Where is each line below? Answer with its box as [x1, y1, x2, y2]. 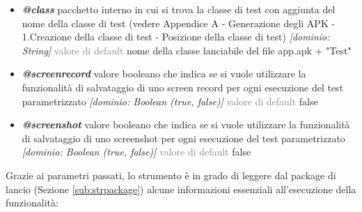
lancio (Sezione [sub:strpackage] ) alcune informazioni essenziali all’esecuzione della [6, 181, 356, 196]
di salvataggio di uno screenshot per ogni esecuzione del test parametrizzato [22, 130, 345, 145]
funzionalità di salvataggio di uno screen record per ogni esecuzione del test [22, 79, 344, 94]
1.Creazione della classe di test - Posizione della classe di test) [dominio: [22, 29, 330, 44]
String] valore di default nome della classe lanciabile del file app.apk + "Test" [22, 43, 352, 57]
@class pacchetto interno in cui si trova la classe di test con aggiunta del [22, 2, 336, 16]
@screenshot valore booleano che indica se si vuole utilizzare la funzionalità [22, 117, 350, 132]
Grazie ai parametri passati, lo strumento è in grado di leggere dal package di [6, 167, 336, 182]
